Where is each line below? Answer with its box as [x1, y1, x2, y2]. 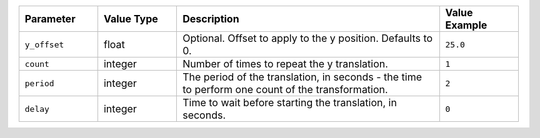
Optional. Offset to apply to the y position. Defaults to [182, 31, 434, 45]
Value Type [103, 12, 159, 25]
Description [182, 12, 240, 25]
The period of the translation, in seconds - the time [182, 70, 423, 84]
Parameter [24, 12, 76, 25]
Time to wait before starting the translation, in [182, 96, 397, 109]
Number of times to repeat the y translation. [182, 57, 389, 70]
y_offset [24, 39, 65, 50]
